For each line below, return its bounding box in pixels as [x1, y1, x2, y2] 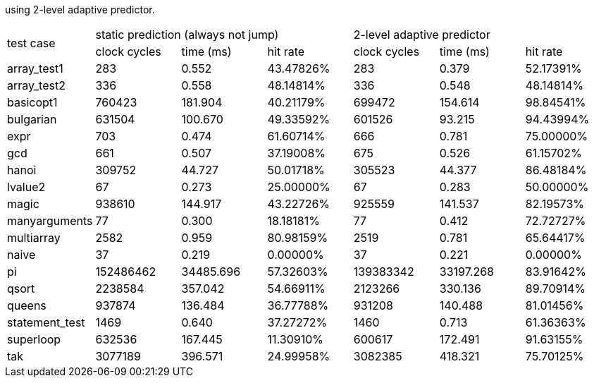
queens [7, 298, 47, 312]
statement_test [7, 315, 85, 329]
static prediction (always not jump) [95, 28, 279, 42]
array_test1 [7, 61, 63, 75]
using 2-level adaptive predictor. [5, 4, 155, 16]
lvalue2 [7, 180, 46, 194]
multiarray [7, 231, 61, 245]
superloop [7, 332, 61, 346]
